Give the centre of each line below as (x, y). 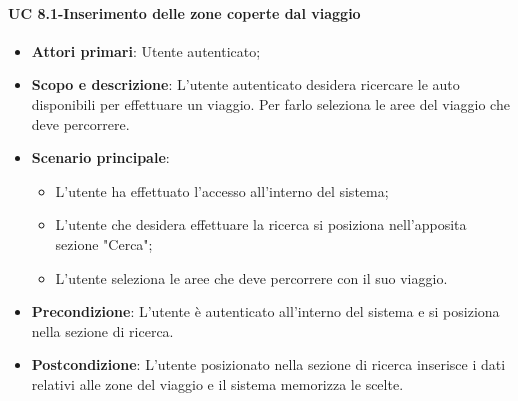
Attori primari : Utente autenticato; (146, 50)
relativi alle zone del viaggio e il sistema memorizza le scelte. (217, 383)
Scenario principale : (100, 157)
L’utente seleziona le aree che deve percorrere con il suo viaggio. (251, 277)
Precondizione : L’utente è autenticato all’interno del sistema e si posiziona (265, 311)
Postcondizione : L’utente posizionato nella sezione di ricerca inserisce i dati (268, 364)
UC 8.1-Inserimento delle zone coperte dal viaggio (184, 12)
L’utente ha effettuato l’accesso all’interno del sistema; (222, 190)
